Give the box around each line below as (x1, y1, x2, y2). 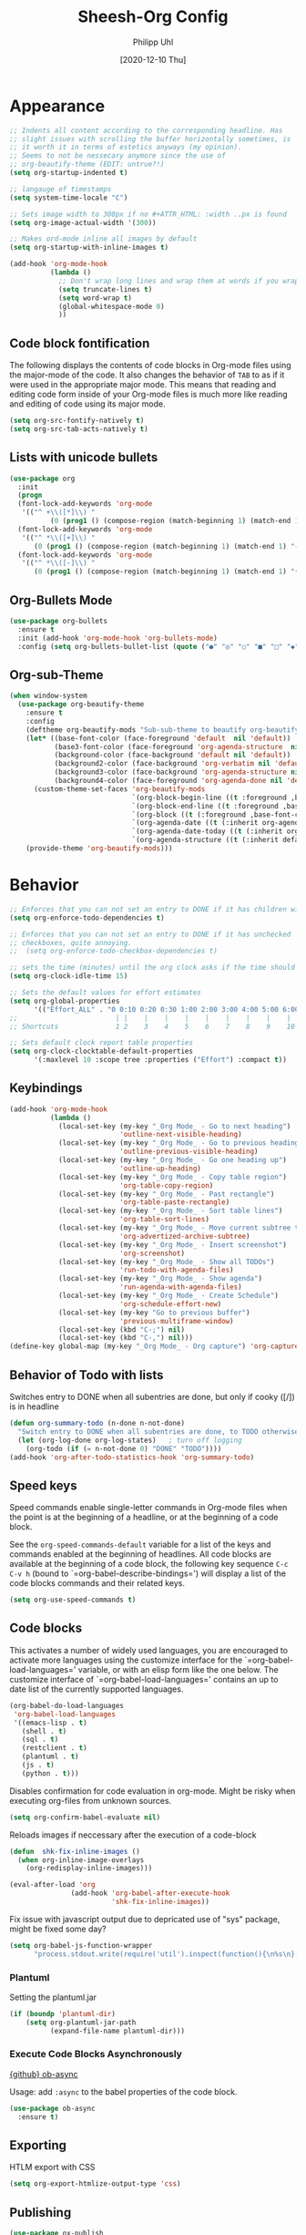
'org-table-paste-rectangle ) (119, 1198, 230, 1207)
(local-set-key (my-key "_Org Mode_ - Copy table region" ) (57, 1172, 287, 1181)
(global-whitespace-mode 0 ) (57, 302, 166, 311)
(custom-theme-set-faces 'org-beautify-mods (33, 784, 206, 794)
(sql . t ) (21, 1735, 59, 1745)
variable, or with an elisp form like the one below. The (77, 1663, 280, 1674)
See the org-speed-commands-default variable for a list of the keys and (9, 1539, 271, 1550)
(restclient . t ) (21, 1744, 88, 1753)
